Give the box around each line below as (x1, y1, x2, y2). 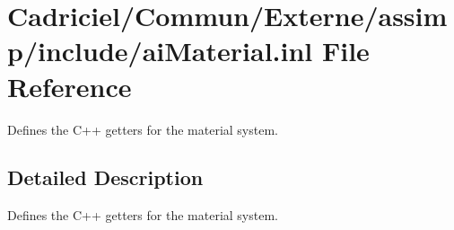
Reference (7, 67, 132, 104)
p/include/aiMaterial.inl (7, 32, 313, 69)
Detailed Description (7, 164, 204, 191)
